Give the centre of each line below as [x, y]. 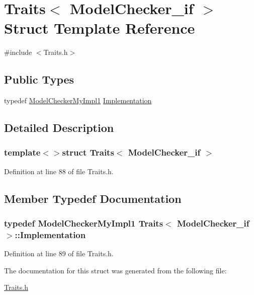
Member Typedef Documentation [93, 198]
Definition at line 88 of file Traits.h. [59, 171]
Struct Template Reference [100, 28]
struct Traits [88, 152]
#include [18, 52]
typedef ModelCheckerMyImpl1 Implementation [78, 100]
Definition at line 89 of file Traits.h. [59, 253]
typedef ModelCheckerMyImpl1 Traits [84, 223]
